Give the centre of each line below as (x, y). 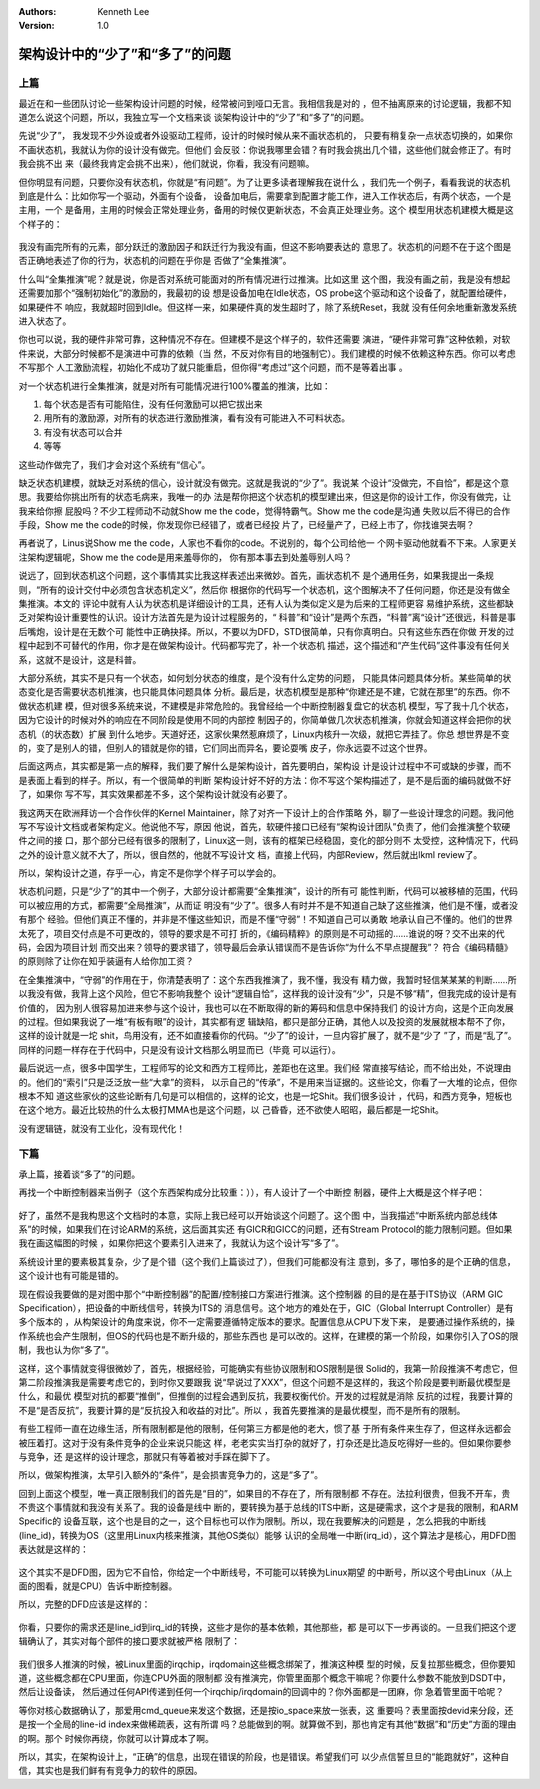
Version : (36, 26)
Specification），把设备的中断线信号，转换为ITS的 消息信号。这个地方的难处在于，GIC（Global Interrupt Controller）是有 (266, 1307)
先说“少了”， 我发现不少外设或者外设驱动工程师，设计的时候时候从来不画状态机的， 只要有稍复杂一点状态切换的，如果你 (266, 136)
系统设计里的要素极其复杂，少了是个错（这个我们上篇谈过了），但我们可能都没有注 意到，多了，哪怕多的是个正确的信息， (267, 1261)
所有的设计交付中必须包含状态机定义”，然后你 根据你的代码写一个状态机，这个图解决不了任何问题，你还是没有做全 (275, 589)
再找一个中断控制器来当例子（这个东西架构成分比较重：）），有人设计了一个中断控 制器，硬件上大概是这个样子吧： (251, 1192)
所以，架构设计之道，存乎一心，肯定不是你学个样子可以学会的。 (150, 873)
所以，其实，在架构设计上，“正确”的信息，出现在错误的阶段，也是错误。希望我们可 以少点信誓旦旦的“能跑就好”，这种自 (264, 1756)
